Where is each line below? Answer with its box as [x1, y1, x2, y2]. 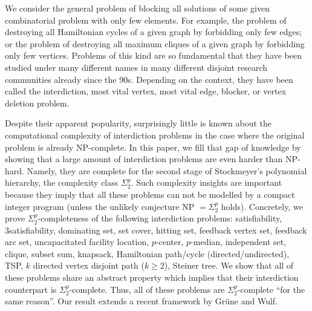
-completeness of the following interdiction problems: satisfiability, [37, 212, 282, 224]
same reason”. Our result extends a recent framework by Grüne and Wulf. [5, 295, 278, 307]
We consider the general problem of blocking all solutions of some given [5, 2, 270, 14]
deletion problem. [5, 96, 70, 109]
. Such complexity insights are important [131, 176, 282, 189]
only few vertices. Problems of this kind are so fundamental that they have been [5, 49, 302, 62]
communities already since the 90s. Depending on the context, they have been [5, 73, 293, 85]
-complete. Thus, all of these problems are [69, 283, 225, 295]
